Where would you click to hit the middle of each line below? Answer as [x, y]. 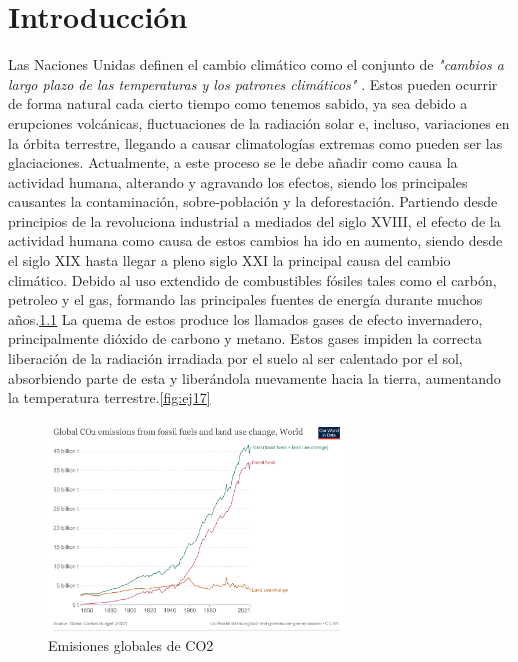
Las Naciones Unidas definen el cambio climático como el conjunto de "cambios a [256, 64]
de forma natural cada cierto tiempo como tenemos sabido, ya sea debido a [238, 103]
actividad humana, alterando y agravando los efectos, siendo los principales [238, 181]
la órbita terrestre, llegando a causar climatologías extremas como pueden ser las [255, 142]
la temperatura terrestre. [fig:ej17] [109, 397]
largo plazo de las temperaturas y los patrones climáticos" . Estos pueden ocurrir [253, 83]
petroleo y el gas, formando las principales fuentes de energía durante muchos [245, 299]
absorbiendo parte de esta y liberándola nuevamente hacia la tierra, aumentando [254, 377]
